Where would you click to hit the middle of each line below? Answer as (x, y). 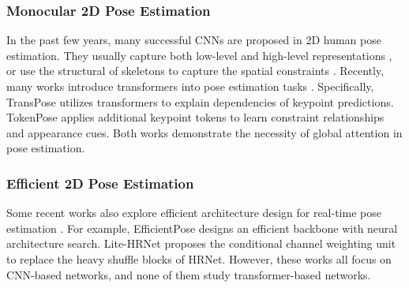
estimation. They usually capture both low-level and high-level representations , (199, 55)
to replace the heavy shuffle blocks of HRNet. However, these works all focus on (199, 258)
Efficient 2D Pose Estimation (100, 183)
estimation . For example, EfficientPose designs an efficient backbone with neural (202, 228)
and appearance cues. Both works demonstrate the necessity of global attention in (204, 132)
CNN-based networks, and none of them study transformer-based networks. (189, 274)
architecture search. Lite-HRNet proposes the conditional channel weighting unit (201, 243)
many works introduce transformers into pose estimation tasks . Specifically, (190, 86)
